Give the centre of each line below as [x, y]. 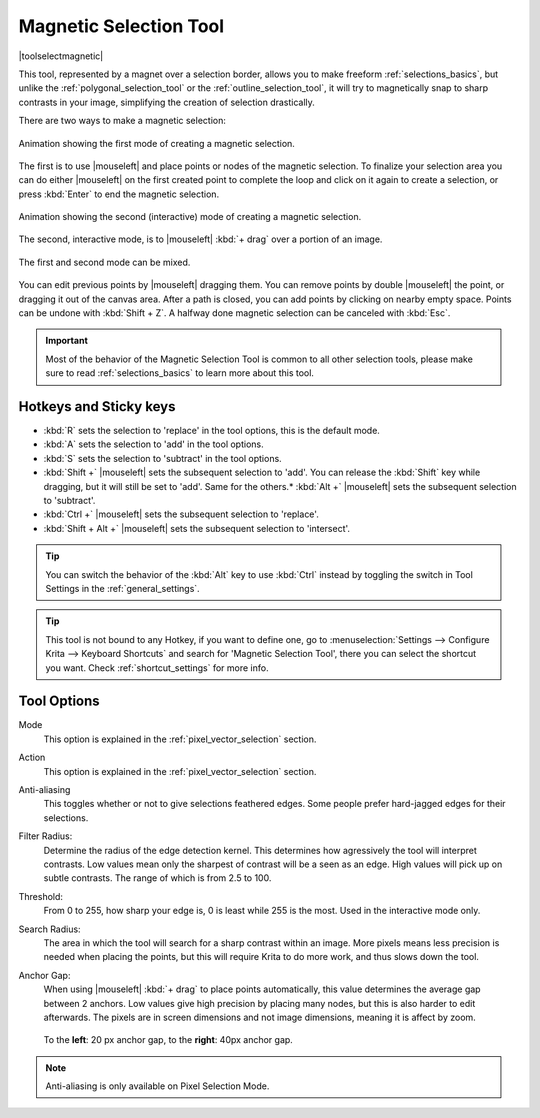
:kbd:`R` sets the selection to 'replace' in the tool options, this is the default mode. [211, 431]
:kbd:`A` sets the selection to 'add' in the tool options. [153, 444]
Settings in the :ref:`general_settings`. [122, 588]
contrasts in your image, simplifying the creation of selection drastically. [166, 102]
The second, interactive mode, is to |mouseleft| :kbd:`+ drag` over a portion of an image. [200, 239]
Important [67, 341]
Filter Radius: [45, 836]
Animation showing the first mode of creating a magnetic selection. [156, 143]
